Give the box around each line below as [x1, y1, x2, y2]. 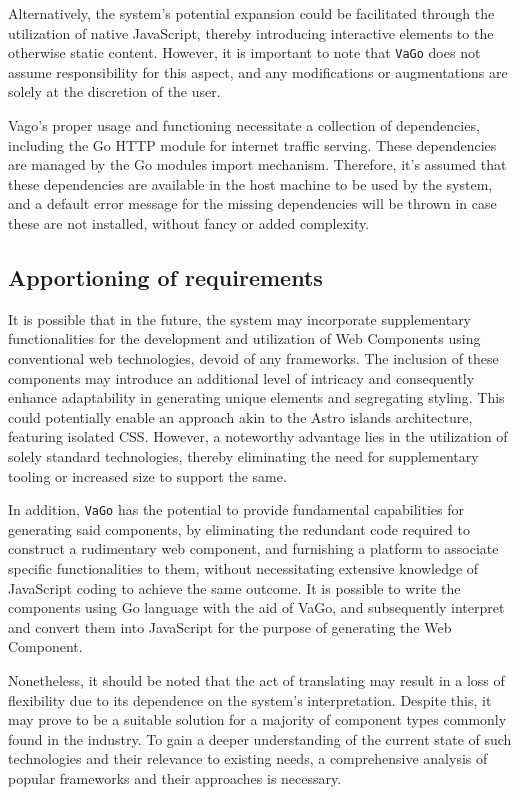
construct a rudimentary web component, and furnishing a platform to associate [8, 538, 499, 559]
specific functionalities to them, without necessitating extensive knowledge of [8, 557, 479, 578]
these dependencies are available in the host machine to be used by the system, [8, 173, 493, 194]
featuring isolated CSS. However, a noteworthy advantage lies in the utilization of [8, 426, 508, 447]
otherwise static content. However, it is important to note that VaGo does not [8, 42, 481, 63]
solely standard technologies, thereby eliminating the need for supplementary [8, 445, 479, 466]
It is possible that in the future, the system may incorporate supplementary [8, 308, 472, 329]
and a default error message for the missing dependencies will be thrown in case [8, 193, 497, 214]
